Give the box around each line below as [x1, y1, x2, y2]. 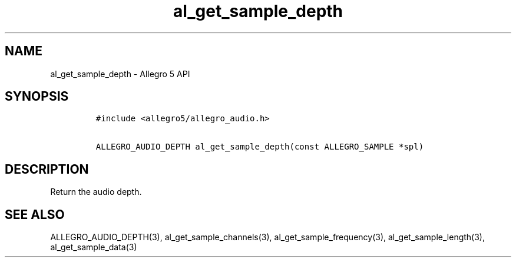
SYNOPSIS [5, 89, 69, 104]
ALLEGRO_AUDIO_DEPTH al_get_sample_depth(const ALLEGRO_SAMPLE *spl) [95, 142, 424, 152]
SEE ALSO [5, 207, 65, 222]
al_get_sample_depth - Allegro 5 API [50, 68, 190, 79]
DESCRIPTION [5, 161, 89, 177]
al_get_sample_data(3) [50, 242, 137, 253]
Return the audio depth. [50, 187, 142, 197]
